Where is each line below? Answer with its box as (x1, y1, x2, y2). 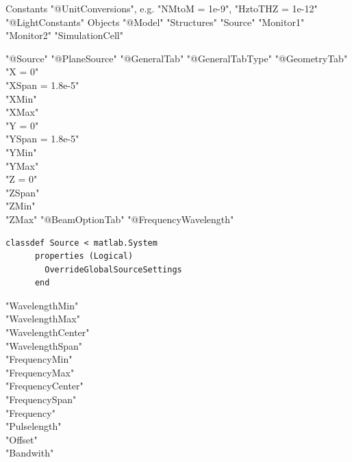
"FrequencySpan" (5, 392, 77, 407)
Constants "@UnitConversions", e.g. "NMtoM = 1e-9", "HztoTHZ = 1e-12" (5, 1, 318, 15)
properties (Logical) (34, 251, 134, 261)
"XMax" (5, 105, 39, 119)
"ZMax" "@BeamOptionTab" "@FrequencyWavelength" (5, 211, 234, 226)
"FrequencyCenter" (5, 378, 84, 393)
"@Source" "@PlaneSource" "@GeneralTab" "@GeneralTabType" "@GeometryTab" (5, 51, 348, 65)
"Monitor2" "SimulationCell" (5, 28, 123, 42)
